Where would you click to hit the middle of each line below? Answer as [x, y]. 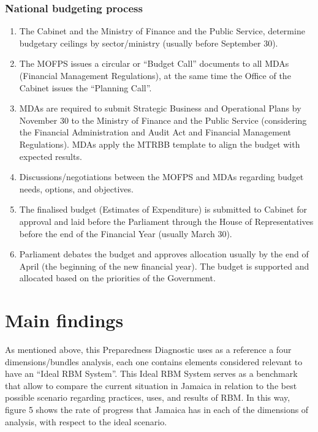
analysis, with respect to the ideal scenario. [86, 421]
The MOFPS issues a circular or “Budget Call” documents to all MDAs [154, 63]
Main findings [64, 320]
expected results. [51, 156]
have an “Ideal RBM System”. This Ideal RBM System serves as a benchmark [151, 373]
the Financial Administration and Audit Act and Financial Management [155, 132]
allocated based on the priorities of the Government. [117, 278]
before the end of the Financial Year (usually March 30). [126, 233]
